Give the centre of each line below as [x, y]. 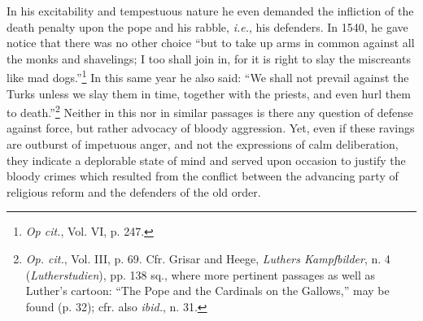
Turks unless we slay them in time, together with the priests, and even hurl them [209, 93]
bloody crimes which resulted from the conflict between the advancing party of [203, 176]
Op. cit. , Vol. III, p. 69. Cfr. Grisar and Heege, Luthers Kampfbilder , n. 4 [208, 259]
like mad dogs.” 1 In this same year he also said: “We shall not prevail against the [208, 76]
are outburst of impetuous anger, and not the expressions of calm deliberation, [203, 144]
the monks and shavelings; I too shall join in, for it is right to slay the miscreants [209, 58]
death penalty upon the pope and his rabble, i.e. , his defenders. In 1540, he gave [207, 26]
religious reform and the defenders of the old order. [134, 191]
